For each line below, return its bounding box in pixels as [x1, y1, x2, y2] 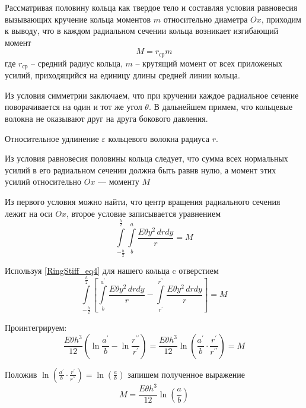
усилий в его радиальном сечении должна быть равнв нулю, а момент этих [5, 163, 276, 176]
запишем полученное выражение [128, 368, 245, 380]
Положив [5, 368, 37, 380]
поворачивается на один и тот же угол [5, 100, 142, 113]
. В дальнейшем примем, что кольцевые [148, 100, 293, 113]
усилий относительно [5, 175, 82, 188]
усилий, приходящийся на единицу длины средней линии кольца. [5, 69, 240, 81]
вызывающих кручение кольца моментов [5, 12, 151, 25]
